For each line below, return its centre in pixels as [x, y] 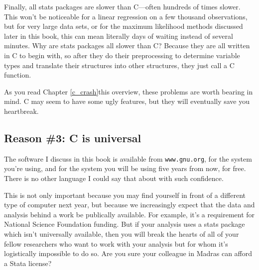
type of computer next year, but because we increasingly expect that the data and [129, 205]
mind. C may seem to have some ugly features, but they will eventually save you [127, 101]
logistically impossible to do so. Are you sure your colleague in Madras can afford [128, 253]
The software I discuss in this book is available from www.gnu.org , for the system [128, 158]
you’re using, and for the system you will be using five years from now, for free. [125, 168]
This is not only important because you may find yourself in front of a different [125, 195]
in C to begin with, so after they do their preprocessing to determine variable [122, 55]
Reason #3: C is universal [73, 137]
